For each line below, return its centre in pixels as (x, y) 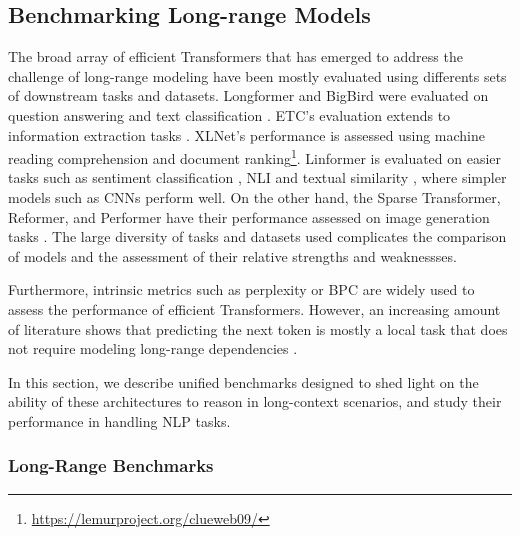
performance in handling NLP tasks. (119, 420)
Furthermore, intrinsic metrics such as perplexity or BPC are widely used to (241, 289)
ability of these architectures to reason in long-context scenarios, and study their (255, 401)
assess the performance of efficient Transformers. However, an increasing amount (254, 308)
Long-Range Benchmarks (111, 465)
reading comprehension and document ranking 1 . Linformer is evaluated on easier (255, 156)
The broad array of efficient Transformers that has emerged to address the (235, 56)
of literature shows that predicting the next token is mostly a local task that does (258, 328)
